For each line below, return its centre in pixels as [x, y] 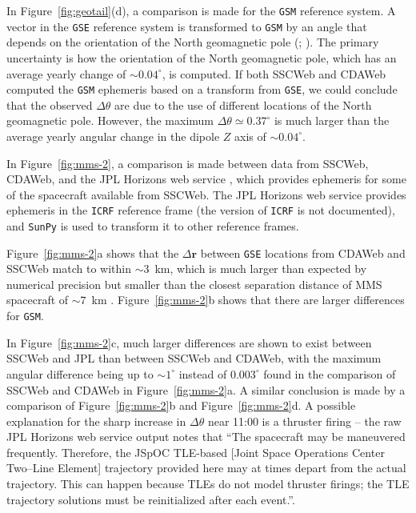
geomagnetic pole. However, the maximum [110, 120]
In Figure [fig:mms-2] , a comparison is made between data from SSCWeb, [188, 163]
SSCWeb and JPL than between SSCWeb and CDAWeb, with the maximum [194, 358]
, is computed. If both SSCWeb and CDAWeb [274, 73]
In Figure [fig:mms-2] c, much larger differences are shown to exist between [189, 342]
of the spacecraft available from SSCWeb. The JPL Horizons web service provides [206, 194]
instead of [203, 373]
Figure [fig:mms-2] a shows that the [93, 252]
